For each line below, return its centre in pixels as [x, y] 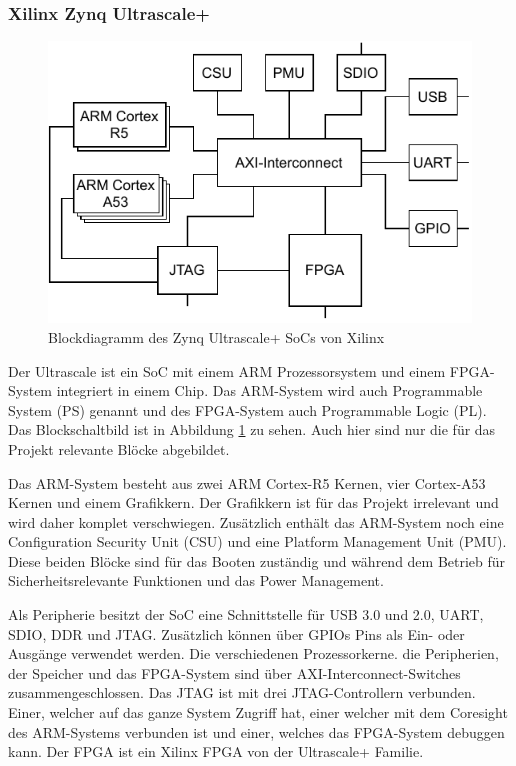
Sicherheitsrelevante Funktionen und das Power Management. [196, 580]
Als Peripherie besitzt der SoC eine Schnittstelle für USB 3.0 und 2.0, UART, [246, 614]
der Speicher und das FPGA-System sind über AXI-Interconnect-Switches [234, 672]
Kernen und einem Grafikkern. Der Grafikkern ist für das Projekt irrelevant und [253, 502]
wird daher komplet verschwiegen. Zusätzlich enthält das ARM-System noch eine [256, 521]
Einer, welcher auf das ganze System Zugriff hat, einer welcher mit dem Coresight [258, 712]
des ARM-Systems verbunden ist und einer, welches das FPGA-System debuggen [256, 731]
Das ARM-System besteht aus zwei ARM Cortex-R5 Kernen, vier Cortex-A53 [247, 482]
